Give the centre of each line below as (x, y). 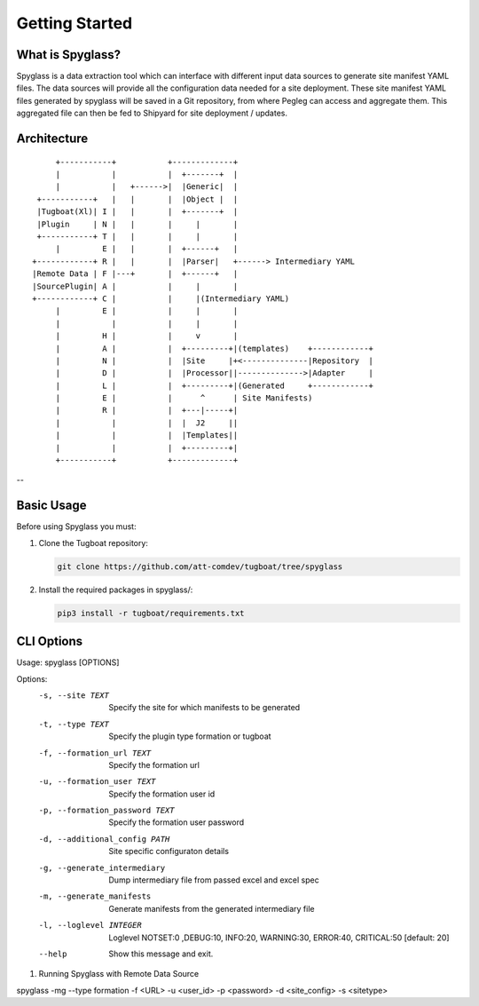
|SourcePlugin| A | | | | (135, 286)
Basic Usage (51, 506)
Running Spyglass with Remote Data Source (119, 974)
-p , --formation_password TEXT (106, 811)
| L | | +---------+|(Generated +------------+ (215, 385)
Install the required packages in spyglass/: (116, 590)
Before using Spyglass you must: (76, 527)
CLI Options (50, 642)
